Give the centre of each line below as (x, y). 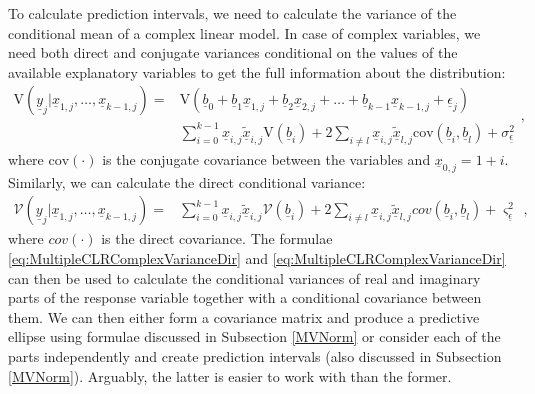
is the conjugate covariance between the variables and (266, 158)
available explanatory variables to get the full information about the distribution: (257, 71)
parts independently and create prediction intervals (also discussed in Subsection (255, 355)
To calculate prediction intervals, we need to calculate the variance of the (232, 13)
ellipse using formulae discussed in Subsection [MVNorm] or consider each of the (254, 336)
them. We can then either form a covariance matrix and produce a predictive (244, 316)
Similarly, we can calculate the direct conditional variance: (187, 181)
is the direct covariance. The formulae (217, 238)
